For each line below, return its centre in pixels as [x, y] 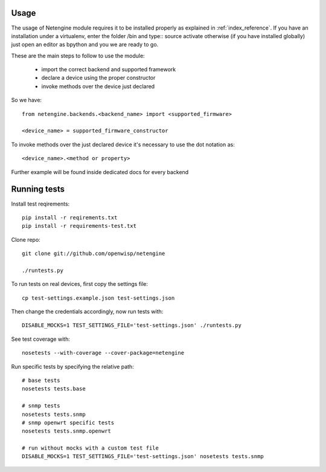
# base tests [41, 380]
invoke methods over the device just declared [98, 86]
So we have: [27, 100]
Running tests [38, 189]
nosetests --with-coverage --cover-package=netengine [103, 353]
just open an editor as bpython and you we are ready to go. [85, 45]
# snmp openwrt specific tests [68, 422]
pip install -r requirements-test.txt [79, 226]
